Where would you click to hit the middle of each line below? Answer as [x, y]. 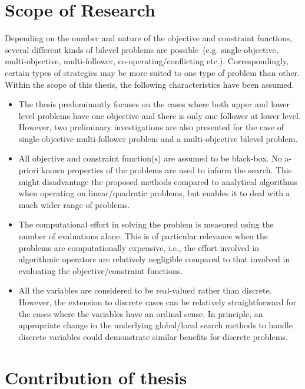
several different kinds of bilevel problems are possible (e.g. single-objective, [142, 49]
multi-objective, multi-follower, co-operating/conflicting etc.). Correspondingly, [147, 61]
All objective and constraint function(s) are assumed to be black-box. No [150, 158]
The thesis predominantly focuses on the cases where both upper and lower [154, 104]
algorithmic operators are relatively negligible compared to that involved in [154, 259]
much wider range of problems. [74, 204]
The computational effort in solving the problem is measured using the [146, 224]
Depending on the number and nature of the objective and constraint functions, [149, 38]
